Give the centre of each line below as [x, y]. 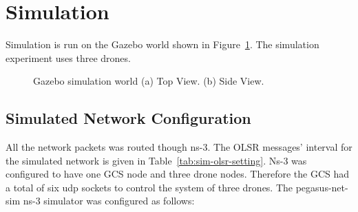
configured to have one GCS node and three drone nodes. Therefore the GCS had [178, 174]
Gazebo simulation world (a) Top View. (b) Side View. [149, 81]
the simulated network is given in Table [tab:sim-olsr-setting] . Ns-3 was [156, 160]
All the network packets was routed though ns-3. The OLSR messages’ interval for [179, 147]
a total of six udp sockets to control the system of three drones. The [149, 187]
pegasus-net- [322, 187]
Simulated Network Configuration [128, 118]
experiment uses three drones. [68, 57]
